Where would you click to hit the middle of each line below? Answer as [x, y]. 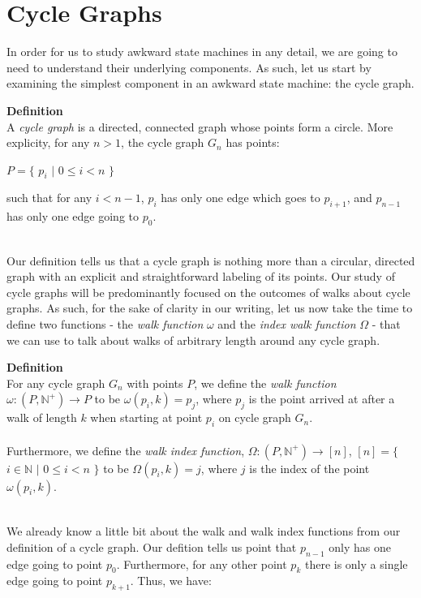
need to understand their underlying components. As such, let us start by [189, 67]
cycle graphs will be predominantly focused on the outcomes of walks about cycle [208, 292]
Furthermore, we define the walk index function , [126, 450]
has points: [253, 142]
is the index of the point [309, 468]
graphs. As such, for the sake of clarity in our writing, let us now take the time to [210, 308]
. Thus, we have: [171, 581]
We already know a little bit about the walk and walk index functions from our [204, 531]
